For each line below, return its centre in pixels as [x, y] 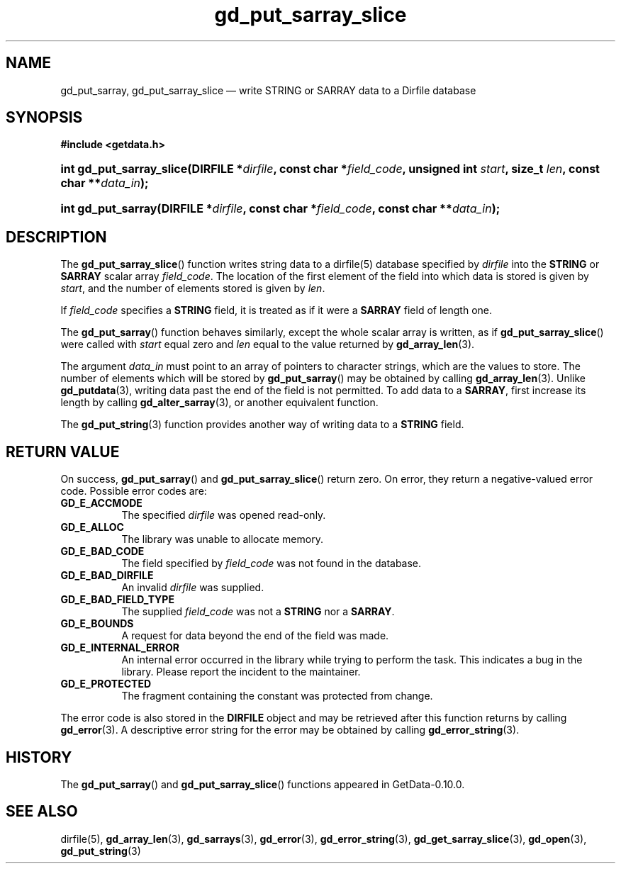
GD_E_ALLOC [92, 527]
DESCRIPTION [56, 237]
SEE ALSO [42, 812]
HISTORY [39, 757]
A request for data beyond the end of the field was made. [255, 636]
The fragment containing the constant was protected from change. [277, 696]
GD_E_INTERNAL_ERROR [120, 648]
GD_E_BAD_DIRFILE [107, 576]
